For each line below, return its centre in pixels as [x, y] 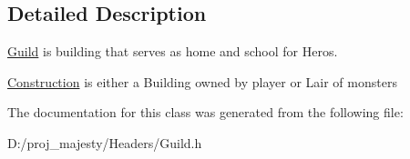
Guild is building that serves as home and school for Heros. [173, 51]
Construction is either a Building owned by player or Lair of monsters [202, 81]
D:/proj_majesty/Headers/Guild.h [105, 142]
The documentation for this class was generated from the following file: [205, 112]
